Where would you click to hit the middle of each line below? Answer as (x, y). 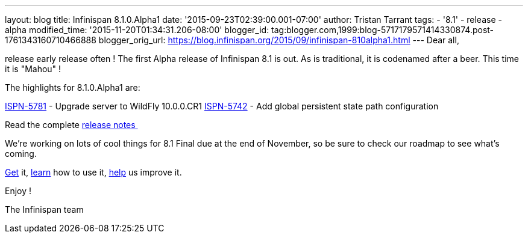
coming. (21, 154)
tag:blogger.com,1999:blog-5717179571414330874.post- (383, 30)
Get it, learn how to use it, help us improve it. (93, 172)
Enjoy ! (18, 191)
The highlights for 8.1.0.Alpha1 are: (73, 87)
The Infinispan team (44, 209)
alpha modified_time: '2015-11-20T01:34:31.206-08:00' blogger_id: (137, 30)
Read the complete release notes (70, 125)
